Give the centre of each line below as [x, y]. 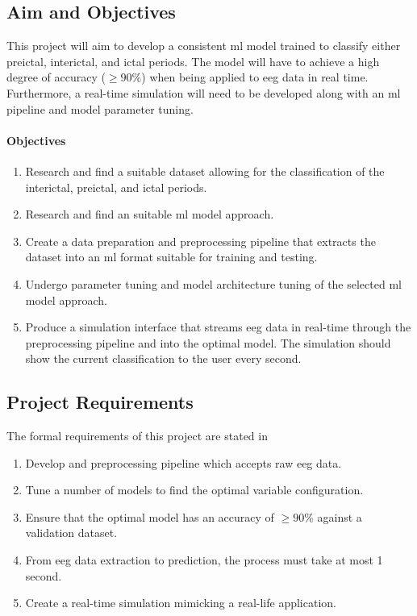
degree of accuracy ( [56, 77]
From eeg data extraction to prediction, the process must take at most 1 [204, 560]
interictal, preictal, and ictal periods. [116, 187]
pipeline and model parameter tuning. [100, 108]
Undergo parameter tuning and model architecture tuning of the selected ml [213, 283]
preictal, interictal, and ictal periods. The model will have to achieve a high [193, 61]
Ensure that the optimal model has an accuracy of [150, 516]
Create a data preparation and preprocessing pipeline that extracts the [200, 241]
